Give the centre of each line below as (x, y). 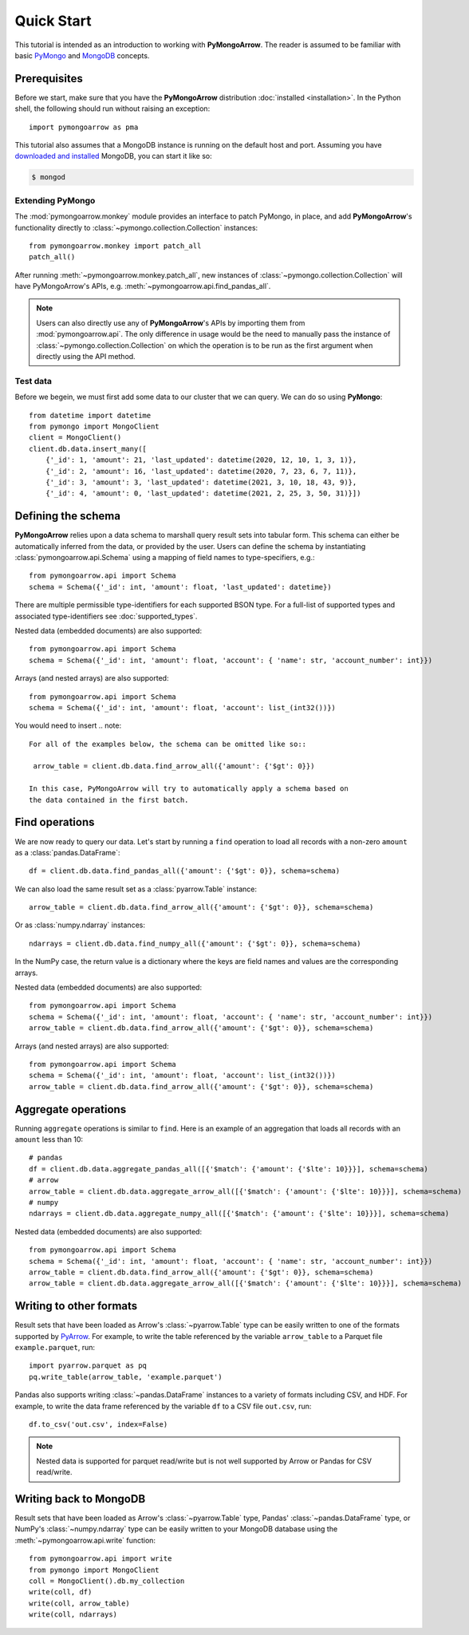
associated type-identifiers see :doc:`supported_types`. (106, 616)
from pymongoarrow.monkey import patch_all (115, 246)
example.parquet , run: (55, 1348)
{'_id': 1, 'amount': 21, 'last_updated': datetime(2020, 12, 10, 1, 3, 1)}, (201, 460)
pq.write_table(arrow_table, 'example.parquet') (126, 1377)
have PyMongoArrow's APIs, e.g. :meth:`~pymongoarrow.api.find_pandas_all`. (143, 286)
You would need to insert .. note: (68, 725)
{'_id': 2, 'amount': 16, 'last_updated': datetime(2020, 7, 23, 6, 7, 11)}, (201, 471)
